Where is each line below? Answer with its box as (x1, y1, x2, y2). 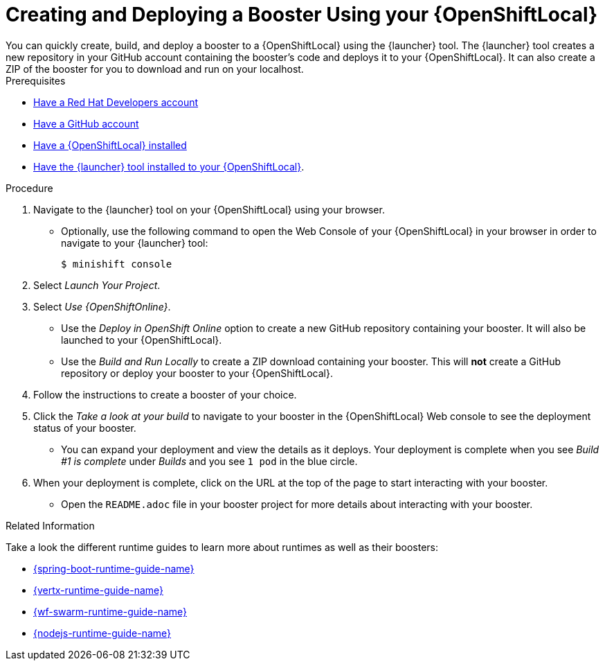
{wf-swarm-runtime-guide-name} (33, 605, 188, 617)
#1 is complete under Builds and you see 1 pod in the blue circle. (61, 455, 358, 467)
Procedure (6, 182, 53, 194)
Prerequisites (6, 74, 66, 87)
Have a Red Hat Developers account (33, 96, 199, 108)
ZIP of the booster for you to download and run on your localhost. (6, 62, 304, 75)
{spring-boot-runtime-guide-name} (33, 562, 195, 575)
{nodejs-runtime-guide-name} (33, 626, 172, 639)
